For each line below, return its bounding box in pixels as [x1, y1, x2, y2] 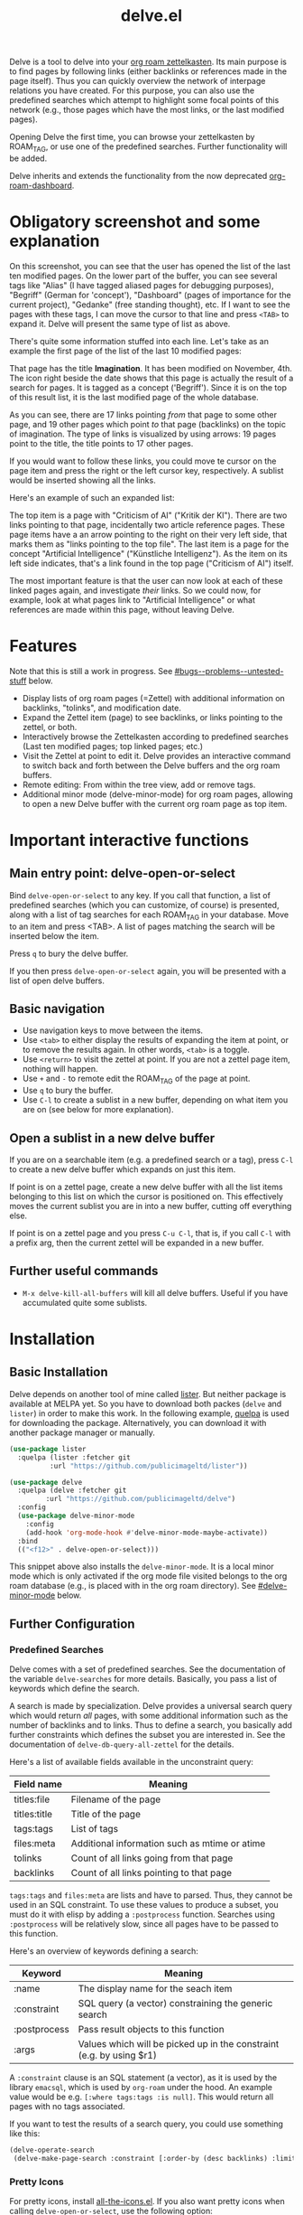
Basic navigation [9, 1001, 106, 1017]
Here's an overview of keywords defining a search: [9, 1946, 198, 1957]
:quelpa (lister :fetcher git [17, 1452, 131, 1462]
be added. [9, 153, 48, 164]
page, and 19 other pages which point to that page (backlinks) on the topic [9, 418, 287, 429]
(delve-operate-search [9, 2145, 95, 2155]
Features [9, 636, 78, 656]
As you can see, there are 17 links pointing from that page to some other [9, 408, 278, 420]
